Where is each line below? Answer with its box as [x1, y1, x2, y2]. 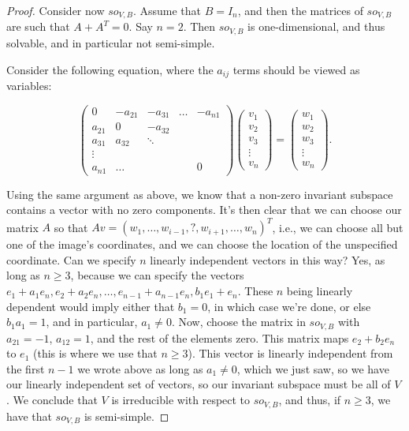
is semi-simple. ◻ [84, 407, 169, 424]
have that [6, 407, 52, 424]
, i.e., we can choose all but [272, 219, 403, 235]
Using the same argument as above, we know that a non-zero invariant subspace [6, 186, 393, 202]
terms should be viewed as [232, 61, 360, 77]
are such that [6, 18, 70, 35]
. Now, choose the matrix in [171, 313, 306, 330]
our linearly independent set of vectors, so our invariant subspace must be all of [6, 376, 391, 392]
